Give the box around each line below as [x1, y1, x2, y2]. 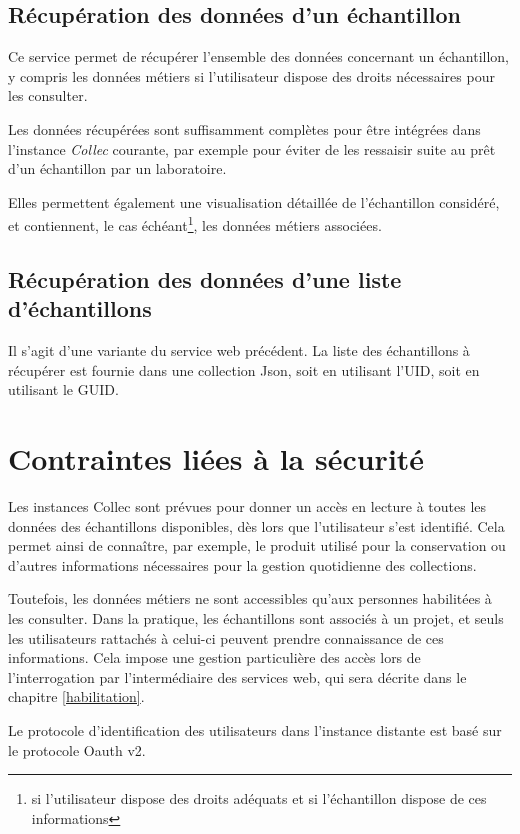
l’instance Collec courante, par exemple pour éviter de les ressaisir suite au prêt [8, 138, 496, 159]
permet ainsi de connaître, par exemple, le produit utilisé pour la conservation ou [8, 535, 506, 556]
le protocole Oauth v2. [8, 739, 146, 760]
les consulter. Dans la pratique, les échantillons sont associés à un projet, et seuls [8, 608, 504, 629]
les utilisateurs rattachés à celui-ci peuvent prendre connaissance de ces [8, 627, 444, 648]
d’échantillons [8, 293, 152, 324]
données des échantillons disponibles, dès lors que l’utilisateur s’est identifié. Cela [8, 515, 505, 536]
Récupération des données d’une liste [8, 264, 402, 294]
